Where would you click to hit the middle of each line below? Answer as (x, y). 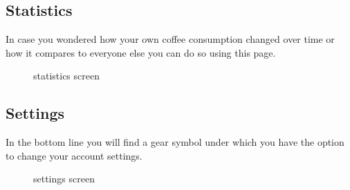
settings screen (64, 179)
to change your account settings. (74, 155)
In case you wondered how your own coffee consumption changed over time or (170, 39)
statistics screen (66, 76)
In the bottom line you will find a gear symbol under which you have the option (175, 142)
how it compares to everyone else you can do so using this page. (141, 52)
